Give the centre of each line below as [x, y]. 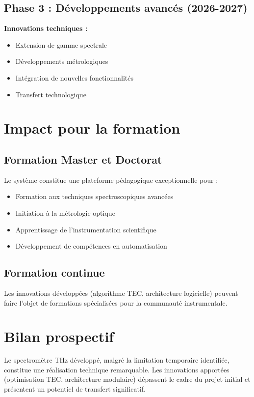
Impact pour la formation [92, 128]
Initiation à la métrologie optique [65, 213]
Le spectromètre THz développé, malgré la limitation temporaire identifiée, [117, 360]
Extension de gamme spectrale [61, 44]
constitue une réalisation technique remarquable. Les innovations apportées [117, 369]
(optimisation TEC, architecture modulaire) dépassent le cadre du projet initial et [127, 379]
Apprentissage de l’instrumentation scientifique [86, 229]
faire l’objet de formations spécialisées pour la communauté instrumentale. [116, 302]
